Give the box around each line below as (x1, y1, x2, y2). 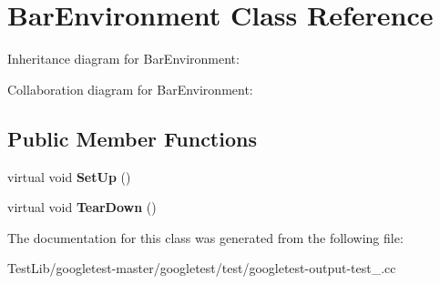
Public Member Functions (7, 124, 257, 152)
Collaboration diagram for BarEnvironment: (7, 79, 253, 98)
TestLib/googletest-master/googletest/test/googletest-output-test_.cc (7, 259, 396, 278)
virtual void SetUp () (7, 167, 131, 186)
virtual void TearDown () (7, 198, 157, 217)
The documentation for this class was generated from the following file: (7, 228, 404, 247)
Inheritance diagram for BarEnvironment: (7, 49, 240, 68)
